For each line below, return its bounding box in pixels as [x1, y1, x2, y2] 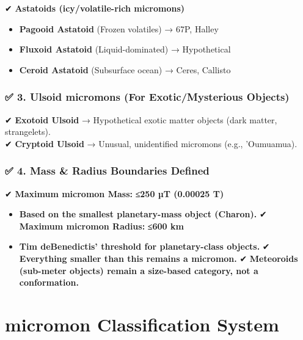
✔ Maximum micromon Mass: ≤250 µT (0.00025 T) [5, 187, 224, 200]
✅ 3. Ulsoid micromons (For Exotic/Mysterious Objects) [5, 89, 290, 104]
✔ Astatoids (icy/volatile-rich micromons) [5, 2, 185, 14]
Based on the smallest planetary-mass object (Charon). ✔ [19, 208, 267, 220]
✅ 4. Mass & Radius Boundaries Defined [5, 163, 210, 178]
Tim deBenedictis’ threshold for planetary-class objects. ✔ [19, 240, 270, 253]
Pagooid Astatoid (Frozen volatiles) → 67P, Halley [19, 22, 219, 35]
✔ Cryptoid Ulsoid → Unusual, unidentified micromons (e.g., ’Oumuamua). [5, 137, 298, 150]
